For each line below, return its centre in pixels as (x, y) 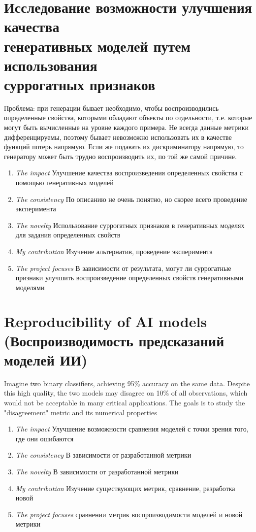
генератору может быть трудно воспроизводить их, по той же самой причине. (120, 156)
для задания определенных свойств (68, 235)
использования (51, 65)
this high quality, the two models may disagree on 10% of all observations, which (126, 393)
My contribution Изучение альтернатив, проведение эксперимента (114, 251)
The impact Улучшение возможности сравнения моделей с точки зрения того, (132, 429)
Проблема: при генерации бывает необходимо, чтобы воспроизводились (112, 108)
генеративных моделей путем (97, 46)
